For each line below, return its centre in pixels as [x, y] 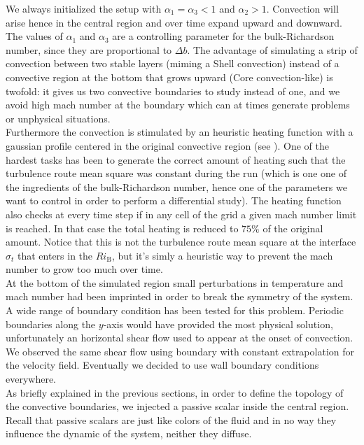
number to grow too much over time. [84, 269]
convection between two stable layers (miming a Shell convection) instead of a [173, 63]
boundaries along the [51, 324]
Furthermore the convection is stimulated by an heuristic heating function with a [180, 132]
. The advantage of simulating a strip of [272, 49]
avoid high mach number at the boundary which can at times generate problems [178, 105]
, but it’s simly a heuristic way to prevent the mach [222, 255]
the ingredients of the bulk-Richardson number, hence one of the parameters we [176, 186]
